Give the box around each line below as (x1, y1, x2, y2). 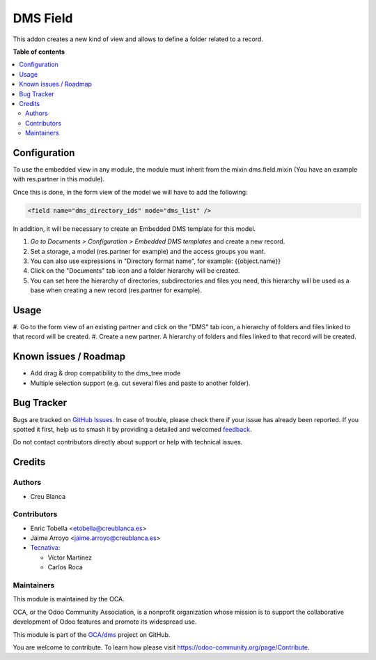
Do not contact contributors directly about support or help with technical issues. (13, 438, 243, 447)
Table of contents (13, 47, 65, 56)
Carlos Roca (47, 563, 83, 571)
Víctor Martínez (47, 553, 93, 562)
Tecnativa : (30, 543, 61, 552)
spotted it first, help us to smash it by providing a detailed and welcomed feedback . (13, 425, 252, 433)
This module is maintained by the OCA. (13, 595, 125, 603)
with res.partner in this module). (13, 175, 104, 183)
